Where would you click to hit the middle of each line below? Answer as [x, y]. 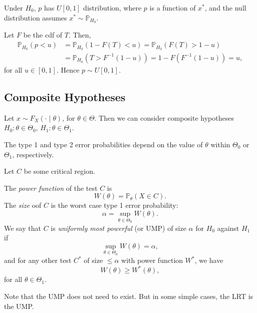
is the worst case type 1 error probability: [114, 205]
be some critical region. [59, 171]
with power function [152, 260]
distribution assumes [36, 17]
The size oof [23, 205]
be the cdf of [43, 35]
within [220, 144]
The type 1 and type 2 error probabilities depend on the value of [103, 144]
